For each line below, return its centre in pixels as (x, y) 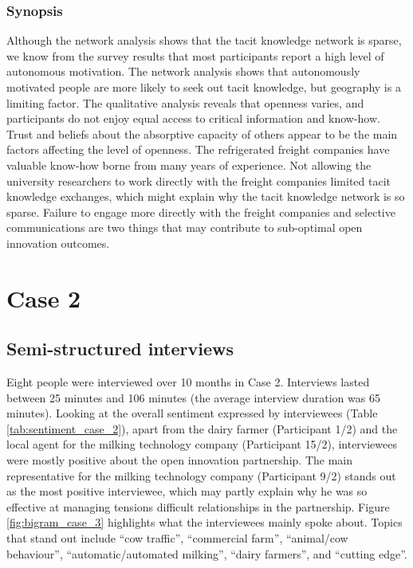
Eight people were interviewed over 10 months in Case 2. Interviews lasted (188, 382)
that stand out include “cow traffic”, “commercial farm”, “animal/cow (177, 538)
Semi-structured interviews (120, 349)
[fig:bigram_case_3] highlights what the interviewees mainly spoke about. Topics (205, 522)
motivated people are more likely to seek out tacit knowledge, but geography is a (204, 87)
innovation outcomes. (58, 243)
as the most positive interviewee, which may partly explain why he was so (187, 491)
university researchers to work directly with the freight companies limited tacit (199, 180)
